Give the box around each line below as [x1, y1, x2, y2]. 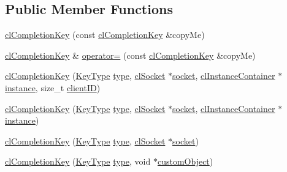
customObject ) [157, 155, 213, 168]
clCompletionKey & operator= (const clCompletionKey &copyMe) [5, 48, 256, 61]
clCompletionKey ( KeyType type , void [5, 155, 151, 168]
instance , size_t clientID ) [5, 81, 101, 94]
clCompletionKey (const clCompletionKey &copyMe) [5, 28, 205, 41]
